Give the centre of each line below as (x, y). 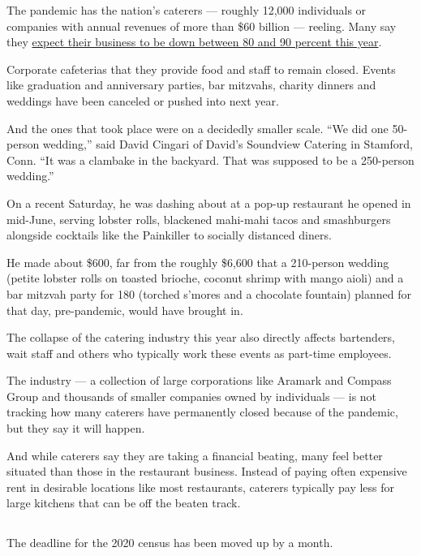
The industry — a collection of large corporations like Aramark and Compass (199, 380)
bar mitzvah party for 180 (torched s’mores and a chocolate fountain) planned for (209, 293)
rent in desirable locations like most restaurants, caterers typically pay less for (201, 487)
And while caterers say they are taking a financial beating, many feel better (195, 455)
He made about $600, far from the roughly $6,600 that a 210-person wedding (198, 262)
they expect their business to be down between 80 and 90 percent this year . (194, 42)
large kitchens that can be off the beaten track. (124, 503)
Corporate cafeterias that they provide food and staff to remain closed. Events (201, 69)
